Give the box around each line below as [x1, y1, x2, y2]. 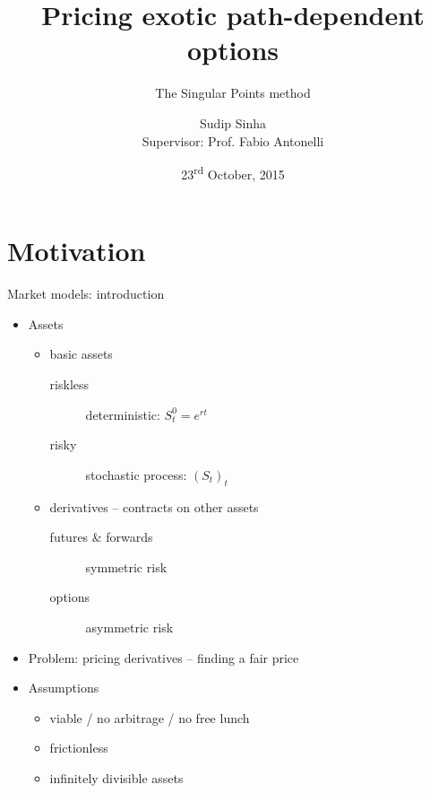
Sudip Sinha [200, 113, 266, 132]
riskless [49, 375, 90, 394]
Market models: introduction [7, 284, 165, 303]
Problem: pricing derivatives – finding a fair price [28, 648, 299, 667]
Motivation [7, 232, 146, 269]
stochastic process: [85, 465, 187, 484]
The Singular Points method [155, 83, 311, 102]
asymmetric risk [85, 618, 174, 637]
